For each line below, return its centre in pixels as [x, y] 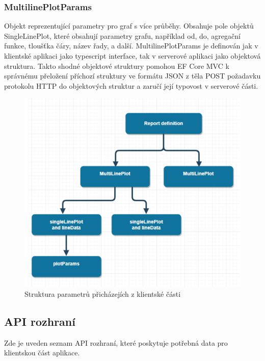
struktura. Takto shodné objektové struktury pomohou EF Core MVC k [117, 66]
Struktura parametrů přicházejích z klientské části [103, 294]
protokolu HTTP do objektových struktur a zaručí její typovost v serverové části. [131, 85]
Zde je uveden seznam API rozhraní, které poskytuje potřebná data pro [116, 342]
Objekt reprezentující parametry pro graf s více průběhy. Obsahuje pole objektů [129, 26]
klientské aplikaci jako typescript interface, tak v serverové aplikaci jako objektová [132, 56]
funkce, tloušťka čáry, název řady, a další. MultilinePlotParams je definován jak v [131, 46]
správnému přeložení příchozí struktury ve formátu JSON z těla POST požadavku [132, 76]
